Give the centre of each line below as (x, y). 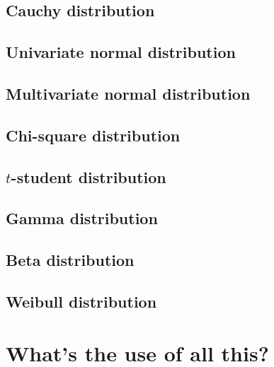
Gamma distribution (82, 218)
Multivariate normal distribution (128, 93)
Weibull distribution (81, 301)
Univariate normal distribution (121, 52)
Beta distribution (70, 260)
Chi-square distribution (93, 135)
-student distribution (89, 176)
